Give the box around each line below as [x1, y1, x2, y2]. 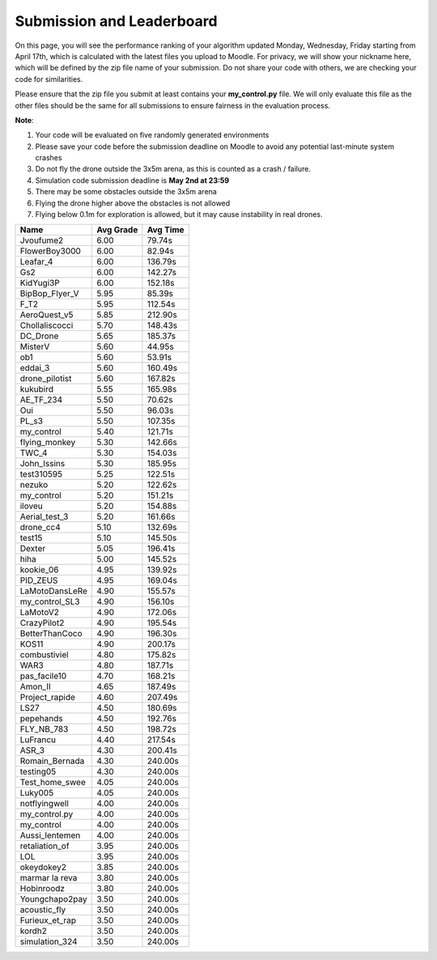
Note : [15, 115, 34, 125]
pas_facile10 [19, 670, 67, 682]
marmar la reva [19, 873, 78, 884]
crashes [35, 153, 62, 163]
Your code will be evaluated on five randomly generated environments [35, 130, 269, 140]
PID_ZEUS [19, 575, 58, 586]
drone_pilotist [19, 373, 72, 384]
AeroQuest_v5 [19, 309, 74, 321]
